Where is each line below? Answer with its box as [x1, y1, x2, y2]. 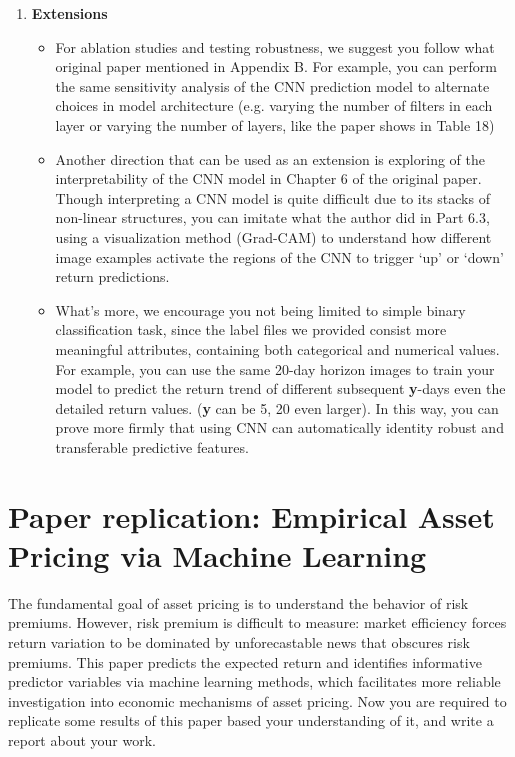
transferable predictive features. [55, 436, 249, 457]
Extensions [31, 3, 108, 23]
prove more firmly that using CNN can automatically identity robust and [55, 417, 504, 438]
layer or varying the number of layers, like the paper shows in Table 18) [55, 114, 495, 135]
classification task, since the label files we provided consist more [55, 319, 447, 340]
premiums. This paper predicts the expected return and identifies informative [8, 651, 482, 672]
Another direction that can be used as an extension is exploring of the [55, 148, 485, 169]
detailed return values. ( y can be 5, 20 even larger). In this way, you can [55, 397, 499, 418]
